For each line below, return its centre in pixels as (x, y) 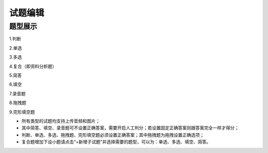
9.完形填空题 (22, 112)
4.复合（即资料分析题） (33, 66)
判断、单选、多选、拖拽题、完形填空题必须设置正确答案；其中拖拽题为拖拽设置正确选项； (113, 135)
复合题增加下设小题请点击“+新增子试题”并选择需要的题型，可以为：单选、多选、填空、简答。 (116, 142)
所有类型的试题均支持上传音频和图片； (61, 121)
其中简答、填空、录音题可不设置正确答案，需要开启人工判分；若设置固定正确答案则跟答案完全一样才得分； (130, 128)
